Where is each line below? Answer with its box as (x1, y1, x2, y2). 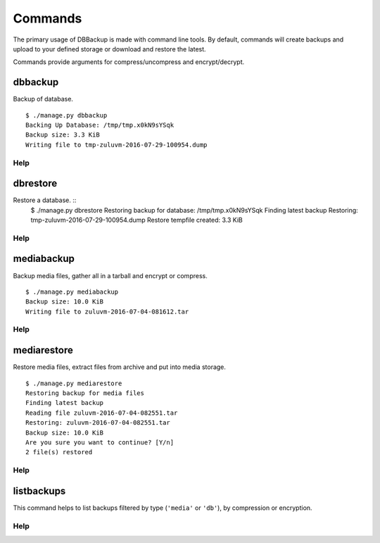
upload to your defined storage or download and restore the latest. (13, 44, 207, 53)
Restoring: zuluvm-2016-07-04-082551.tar (25, 419, 170, 427)
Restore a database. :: (13, 196, 77, 204)
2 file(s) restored (25, 448, 93, 456)
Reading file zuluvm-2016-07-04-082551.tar (25, 408, 178, 417)
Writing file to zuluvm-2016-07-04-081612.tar (25, 307, 189, 316)
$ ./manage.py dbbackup (25, 111, 108, 119)
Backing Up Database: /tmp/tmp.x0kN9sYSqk (25, 121, 175, 130)
